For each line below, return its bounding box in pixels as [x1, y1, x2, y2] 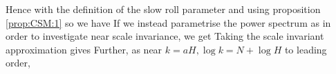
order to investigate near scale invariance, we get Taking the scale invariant [6, 29, 324, 43]
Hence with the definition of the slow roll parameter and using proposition [6, 2, 321, 16]
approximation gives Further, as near [6, 42, 162, 56]
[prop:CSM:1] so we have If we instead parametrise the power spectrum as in [6, 15, 331, 29]
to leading [284, 42, 327, 56]
